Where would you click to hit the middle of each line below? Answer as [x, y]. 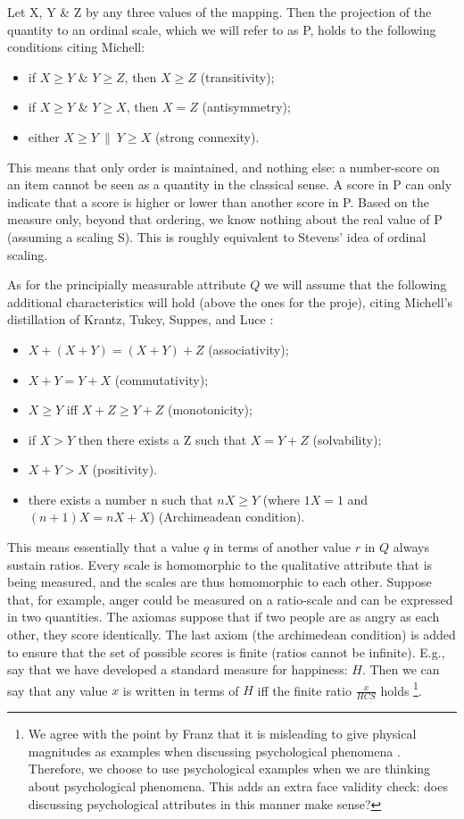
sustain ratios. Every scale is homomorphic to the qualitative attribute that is [220, 564]
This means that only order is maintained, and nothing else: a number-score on [224, 167]
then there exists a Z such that [162, 439]
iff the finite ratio [304, 690]
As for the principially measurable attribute [127, 284]
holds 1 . [401, 689]
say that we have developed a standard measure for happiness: [178, 669]
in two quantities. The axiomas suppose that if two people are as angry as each [224, 617]
